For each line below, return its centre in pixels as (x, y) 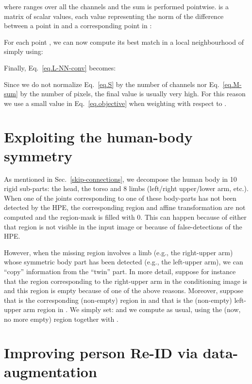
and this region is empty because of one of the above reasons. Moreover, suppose (124, 290)
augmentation (50, 371)
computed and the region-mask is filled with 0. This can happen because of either (125, 217)
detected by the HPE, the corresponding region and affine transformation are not (125, 207)
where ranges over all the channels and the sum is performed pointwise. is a (117, 6)
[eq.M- (232, 84)
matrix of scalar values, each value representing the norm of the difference (114, 16)
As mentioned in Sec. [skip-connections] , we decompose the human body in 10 (120, 179)
